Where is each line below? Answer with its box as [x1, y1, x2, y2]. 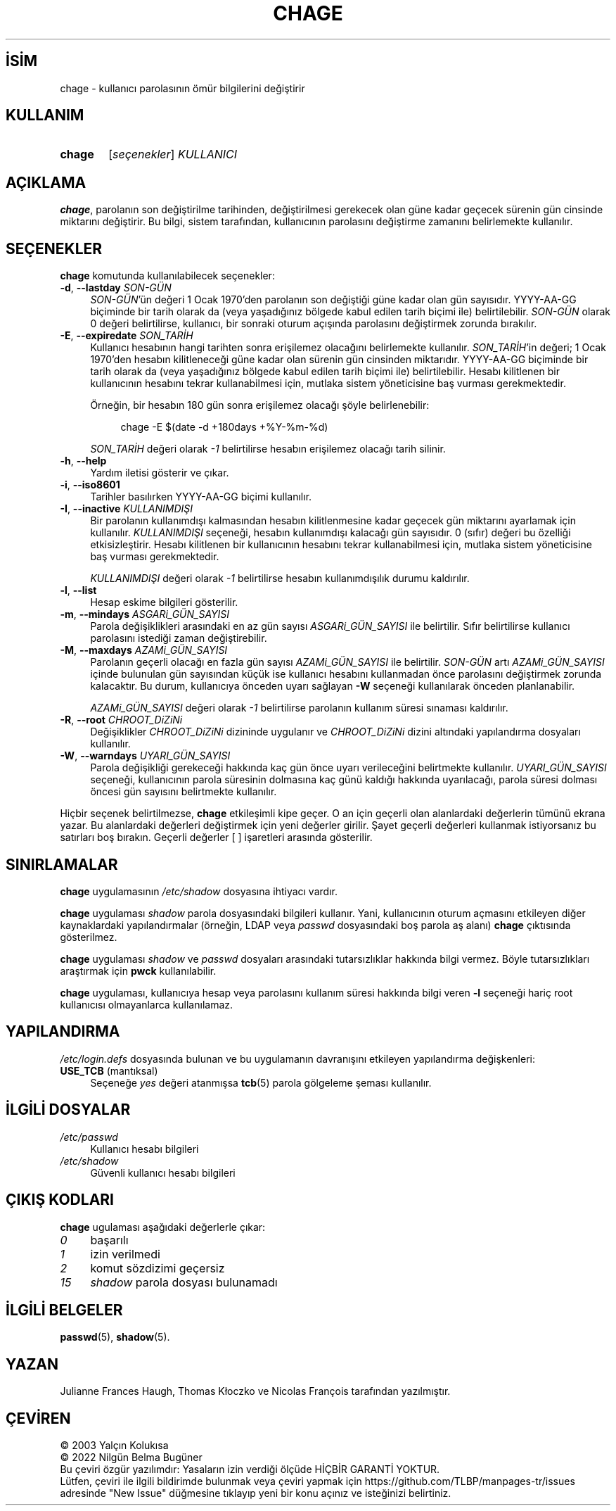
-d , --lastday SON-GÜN [60, 282, 172, 294]
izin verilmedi [90, 1246, 160, 1261]
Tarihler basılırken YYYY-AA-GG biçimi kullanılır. [90, 491, 312, 503]
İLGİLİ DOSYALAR [6, 1101, 131, 1119]
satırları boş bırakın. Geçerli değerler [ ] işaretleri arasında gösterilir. [60, 831, 373, 844]
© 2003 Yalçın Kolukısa [60, 1439, 169, 1452]
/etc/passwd [60, 1130, 118, 1143]
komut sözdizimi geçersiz [90, 1260, 225, 1275]
